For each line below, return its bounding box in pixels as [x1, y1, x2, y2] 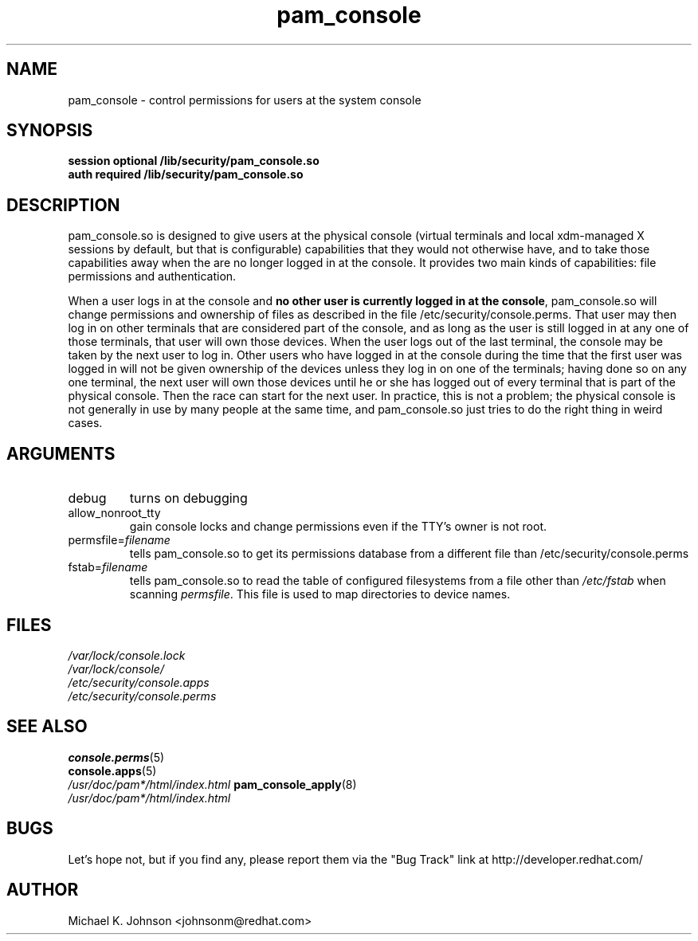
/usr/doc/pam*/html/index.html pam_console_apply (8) [68, 777, 357, 791]
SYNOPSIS [6, 120, 93, 141]
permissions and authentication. [68, 269, 237, 284]
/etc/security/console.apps [68, 675, 210, 689]
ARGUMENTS [6, 443, 116, 464]
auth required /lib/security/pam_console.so [68, 167, 304, 182]
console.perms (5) [68, 750, 165, 764]
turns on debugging [129, 490, 248, 507]
